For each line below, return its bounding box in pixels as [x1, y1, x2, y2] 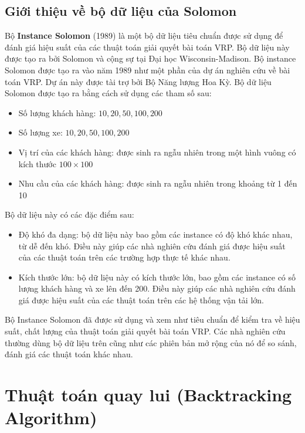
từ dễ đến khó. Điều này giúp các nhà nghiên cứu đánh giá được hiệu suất [18, 239, 286, 252]
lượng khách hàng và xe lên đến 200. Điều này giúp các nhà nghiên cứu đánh [18, 282, 296, 295]
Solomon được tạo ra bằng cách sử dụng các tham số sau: [5, 87, 212, 99]
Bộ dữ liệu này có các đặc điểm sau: [5, 208, 134, 221]
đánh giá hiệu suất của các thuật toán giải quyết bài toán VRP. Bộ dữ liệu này [5, 40, 290, 53]
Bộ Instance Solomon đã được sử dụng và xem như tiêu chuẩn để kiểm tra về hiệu [5, 313, 300, 326]
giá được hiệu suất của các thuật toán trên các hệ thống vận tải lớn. [18, 293, 264, 306]
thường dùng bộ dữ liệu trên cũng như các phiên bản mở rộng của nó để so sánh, [5, 336, 297, 349]
